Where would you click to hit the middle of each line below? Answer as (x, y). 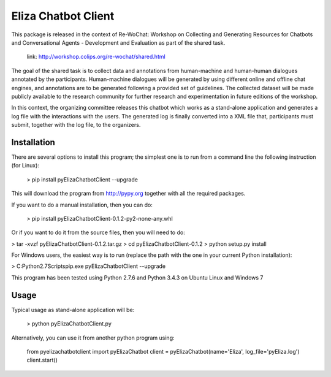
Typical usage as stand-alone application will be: (73, 310)
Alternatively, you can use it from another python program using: (93, 338)
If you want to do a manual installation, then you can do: (82, 205)
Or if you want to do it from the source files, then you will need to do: (98, 232)
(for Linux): (25, 166)
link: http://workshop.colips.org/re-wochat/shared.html (96, 57)
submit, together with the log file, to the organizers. (76, 125)
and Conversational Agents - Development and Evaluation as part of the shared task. (118, 42)
